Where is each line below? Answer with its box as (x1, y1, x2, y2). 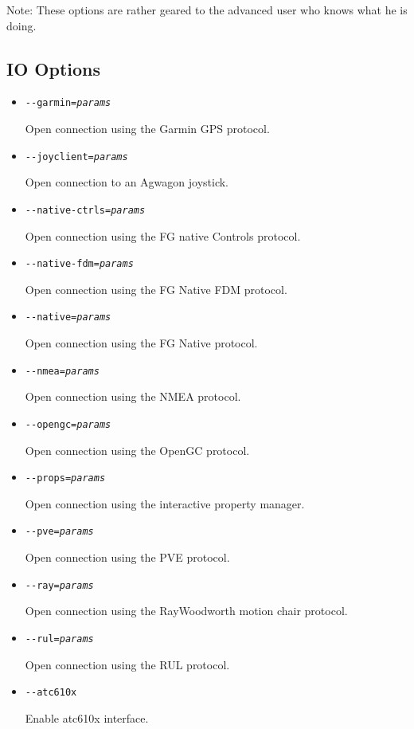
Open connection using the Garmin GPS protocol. (25, 120, 270, 137)
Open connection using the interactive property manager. (25, 495, 305, 511)
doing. (6, 17, 37, 33)
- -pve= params (25, 526, 94, 538)
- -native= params (25, 312, 111, 323)
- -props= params (25, 472, 106, 484)
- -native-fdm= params (25, 258, 134, 270)
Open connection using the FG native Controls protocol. (25, 227, 301, 244)
